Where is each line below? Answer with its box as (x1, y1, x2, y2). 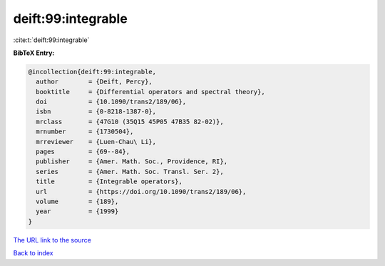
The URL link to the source (13, 235, 92, 244)
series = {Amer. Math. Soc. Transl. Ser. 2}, (36, 168, 224, 175)
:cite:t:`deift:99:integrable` (13, 36, 90, 44)
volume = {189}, (36, 198, 119, 205)
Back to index (13, 249, 53, 257)
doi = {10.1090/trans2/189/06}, (36, 98, 187, 106)
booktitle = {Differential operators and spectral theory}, (36, 88, 265, 96)
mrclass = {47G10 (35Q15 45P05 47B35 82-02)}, (36, 118, 224, 126)
